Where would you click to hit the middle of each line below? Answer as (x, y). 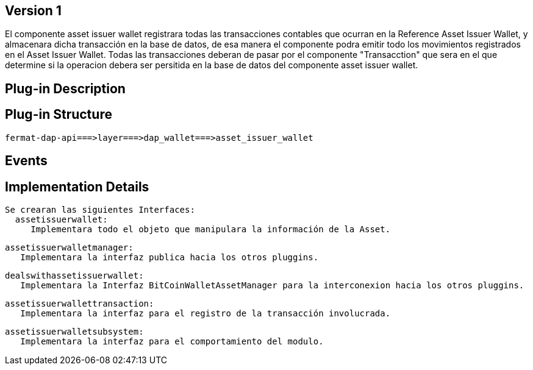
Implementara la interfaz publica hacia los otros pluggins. (170, 257)
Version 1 (33, 11)
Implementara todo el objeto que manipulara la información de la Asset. (211, 229)
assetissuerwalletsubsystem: (74, 331)
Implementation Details (77, 187)
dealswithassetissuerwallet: (74, 275)
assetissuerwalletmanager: (69, 247)
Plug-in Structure (59, 115)
